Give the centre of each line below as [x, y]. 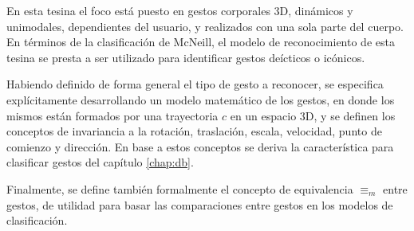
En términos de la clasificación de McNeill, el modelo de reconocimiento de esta [201, 42]
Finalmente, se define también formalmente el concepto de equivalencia [180, 188]
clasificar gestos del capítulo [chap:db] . [100, 162]
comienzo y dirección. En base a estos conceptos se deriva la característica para [200, 146]
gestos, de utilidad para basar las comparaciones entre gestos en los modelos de [200, 204]
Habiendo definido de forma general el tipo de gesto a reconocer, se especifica [195, 84]
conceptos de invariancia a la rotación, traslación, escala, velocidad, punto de [194, 131]
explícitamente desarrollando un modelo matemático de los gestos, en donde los [201, 99]
